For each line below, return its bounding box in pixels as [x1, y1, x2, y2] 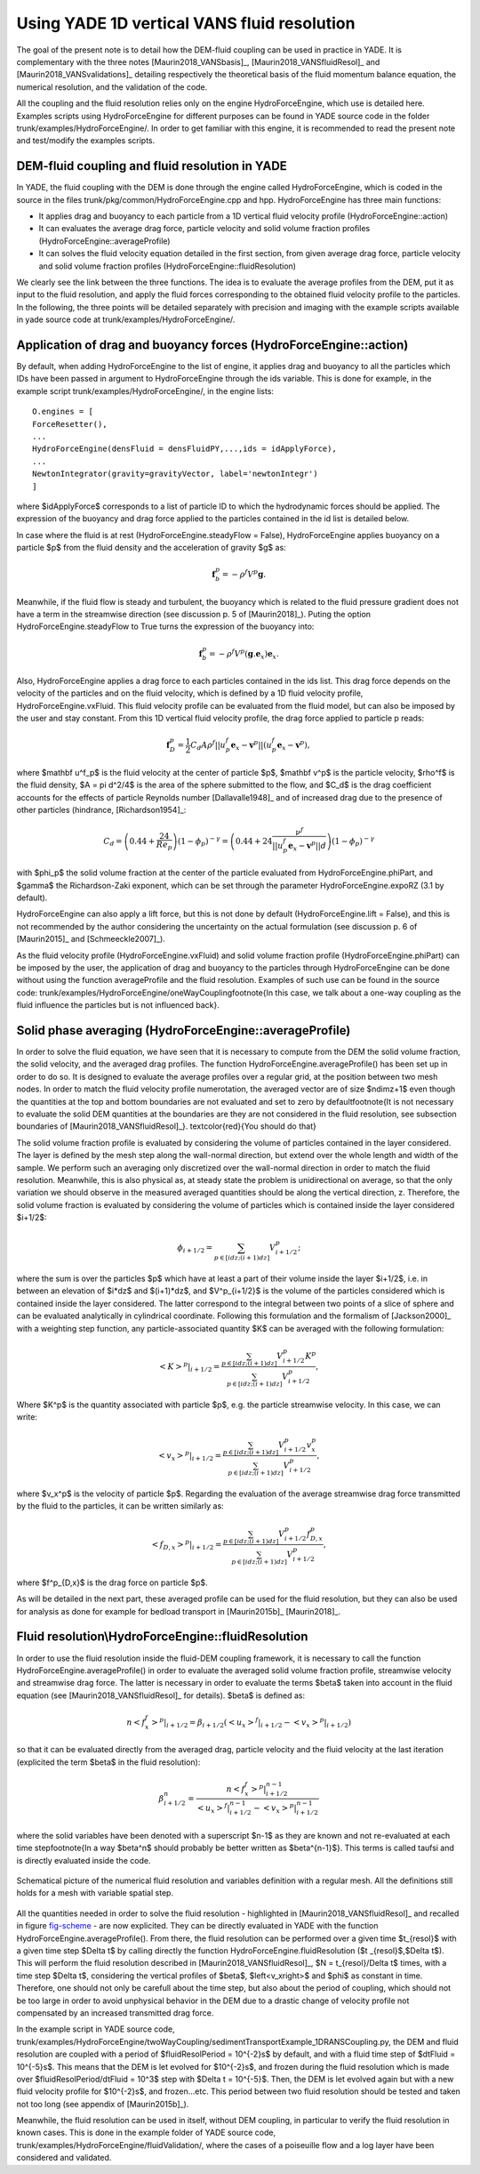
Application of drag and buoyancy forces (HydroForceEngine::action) [16, 337, 409, 352]
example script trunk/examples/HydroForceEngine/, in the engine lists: [16, 385, 275, 396]
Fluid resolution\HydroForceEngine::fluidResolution [16, 1629, 308, 1645]
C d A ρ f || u [189, 738, 227, 752]
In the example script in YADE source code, [16, 2024, 175, 2034]
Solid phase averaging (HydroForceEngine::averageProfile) [16, 1023, 351, 1038]
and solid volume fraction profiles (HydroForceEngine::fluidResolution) [38, 261, 297, 271]
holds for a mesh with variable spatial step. [16, 1888, 173, 1898]
